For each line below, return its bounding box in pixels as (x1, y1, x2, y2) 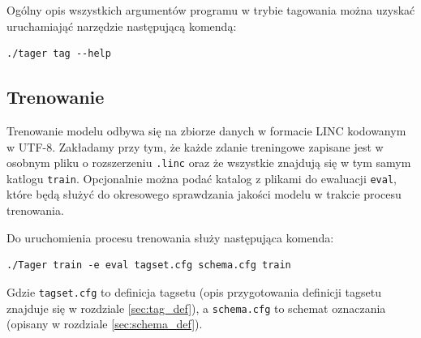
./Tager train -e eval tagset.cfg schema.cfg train (6, 259, 291, 272)
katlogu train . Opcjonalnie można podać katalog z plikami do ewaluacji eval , (6, 169, 397, 186)
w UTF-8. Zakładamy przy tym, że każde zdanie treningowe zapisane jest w (6, 138, 384, 155)
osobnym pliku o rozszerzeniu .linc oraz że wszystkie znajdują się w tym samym (6, 154, 411, 171)
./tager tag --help (6, 48, 111, 60)
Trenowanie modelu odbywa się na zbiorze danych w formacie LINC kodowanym (6, 122, 406, 139)
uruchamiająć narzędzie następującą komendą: (6, 17, 237, 34)
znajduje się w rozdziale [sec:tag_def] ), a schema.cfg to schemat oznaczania (6, 299, 386, 316)
